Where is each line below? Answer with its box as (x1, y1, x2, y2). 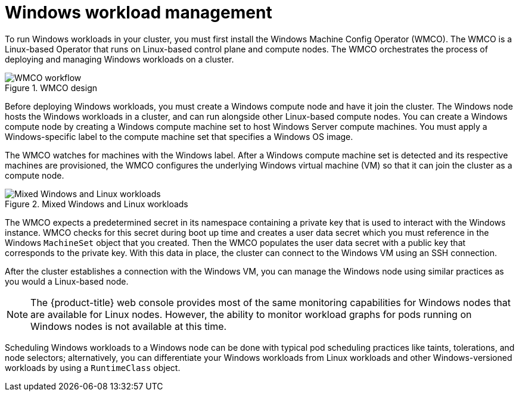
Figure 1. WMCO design (5, 82, 98, 93)
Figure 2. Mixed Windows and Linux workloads (5, 198, 188, 209)
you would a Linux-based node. (5, 276, 129, 286)
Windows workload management (5, 2, 272, 23)
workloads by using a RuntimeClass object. (5, 362, 181, 373)
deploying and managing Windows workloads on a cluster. (5, 54, 234, 64)
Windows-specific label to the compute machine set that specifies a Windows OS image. (5, 131, 353, 142)
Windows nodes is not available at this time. (30, 320, 227, 332)
